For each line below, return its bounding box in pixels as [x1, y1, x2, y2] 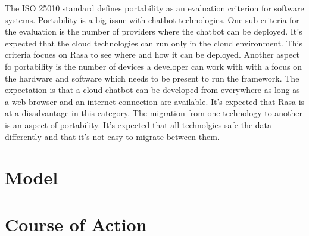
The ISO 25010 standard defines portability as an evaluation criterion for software [5, 2, 304, 14]
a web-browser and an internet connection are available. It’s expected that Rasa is [5, 95, 305, 107]
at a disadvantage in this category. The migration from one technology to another [5, 107, 303, 119]
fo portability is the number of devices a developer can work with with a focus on [5, 60, 302, 72]
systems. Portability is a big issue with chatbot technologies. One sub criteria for [5, 13, 299, 26]
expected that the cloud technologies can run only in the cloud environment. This [5, 36, 302, 49]
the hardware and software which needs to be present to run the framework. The [5, 72, 299, 84]
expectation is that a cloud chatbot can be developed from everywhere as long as [5, 83, 300, 96]
